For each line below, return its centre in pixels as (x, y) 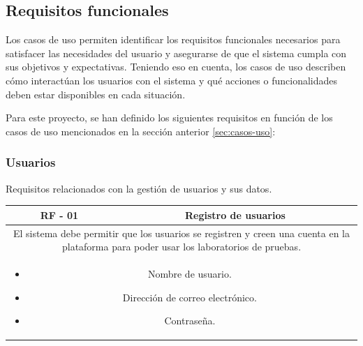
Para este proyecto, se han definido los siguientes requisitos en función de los (169, 118)
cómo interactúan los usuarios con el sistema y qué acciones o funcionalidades (172, 80)
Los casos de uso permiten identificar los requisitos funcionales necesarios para (173, 39)
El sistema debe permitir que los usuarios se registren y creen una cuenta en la (181, 233)
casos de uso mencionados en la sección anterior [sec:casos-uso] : (141, 131)
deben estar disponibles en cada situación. (96, 94)
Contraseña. (190, 321)
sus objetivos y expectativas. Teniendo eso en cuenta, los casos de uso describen (176, 67)
